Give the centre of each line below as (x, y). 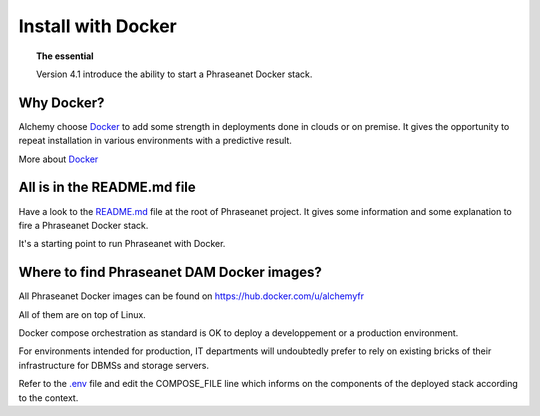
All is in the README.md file (107, 187)
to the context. (48, 397)
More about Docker (58, 159)
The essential (65, 56)
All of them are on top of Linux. (82, 314)
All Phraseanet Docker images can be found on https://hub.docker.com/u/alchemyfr (191, 296)
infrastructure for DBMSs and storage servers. (114, 365)
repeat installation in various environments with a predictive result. (155, 141)
